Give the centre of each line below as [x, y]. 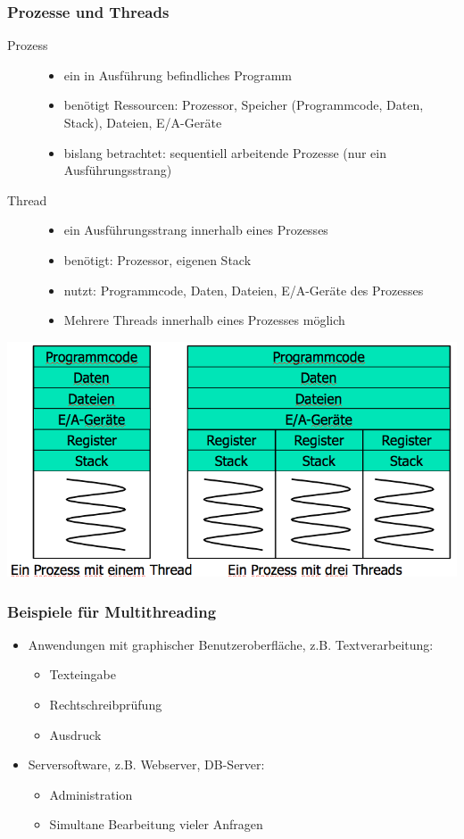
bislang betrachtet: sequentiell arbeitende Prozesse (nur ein [225, 152]
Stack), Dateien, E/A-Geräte [143, 122]
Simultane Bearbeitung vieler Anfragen [156, 824]
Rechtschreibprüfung [106, 705]
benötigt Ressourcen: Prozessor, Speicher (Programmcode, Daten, [244, 105]
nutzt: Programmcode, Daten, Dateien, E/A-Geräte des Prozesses [244, 290]
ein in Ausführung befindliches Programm [178, 75]
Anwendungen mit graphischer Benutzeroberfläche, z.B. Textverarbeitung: [231, 644]
